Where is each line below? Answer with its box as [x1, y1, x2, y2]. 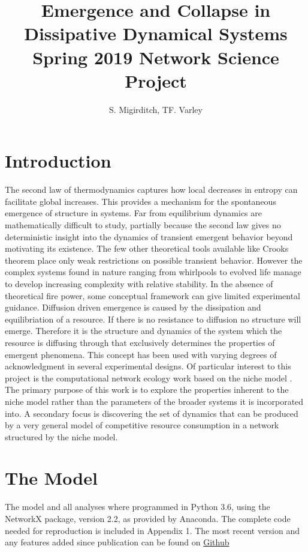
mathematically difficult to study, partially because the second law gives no [5, 219, 281, 231]
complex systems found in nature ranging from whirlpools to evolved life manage [5, 265, 301, 278]
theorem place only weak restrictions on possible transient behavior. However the [5, 253, 303, 266]
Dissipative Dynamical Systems [24, 21, 288, 46]
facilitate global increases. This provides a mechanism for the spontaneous [5, 195, 276, 207]
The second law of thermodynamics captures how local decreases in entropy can [5, 183, 298, 196]
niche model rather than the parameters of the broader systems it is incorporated [5, 395, 304, 407]
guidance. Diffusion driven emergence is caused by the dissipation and [5, 301, 261, 314]
